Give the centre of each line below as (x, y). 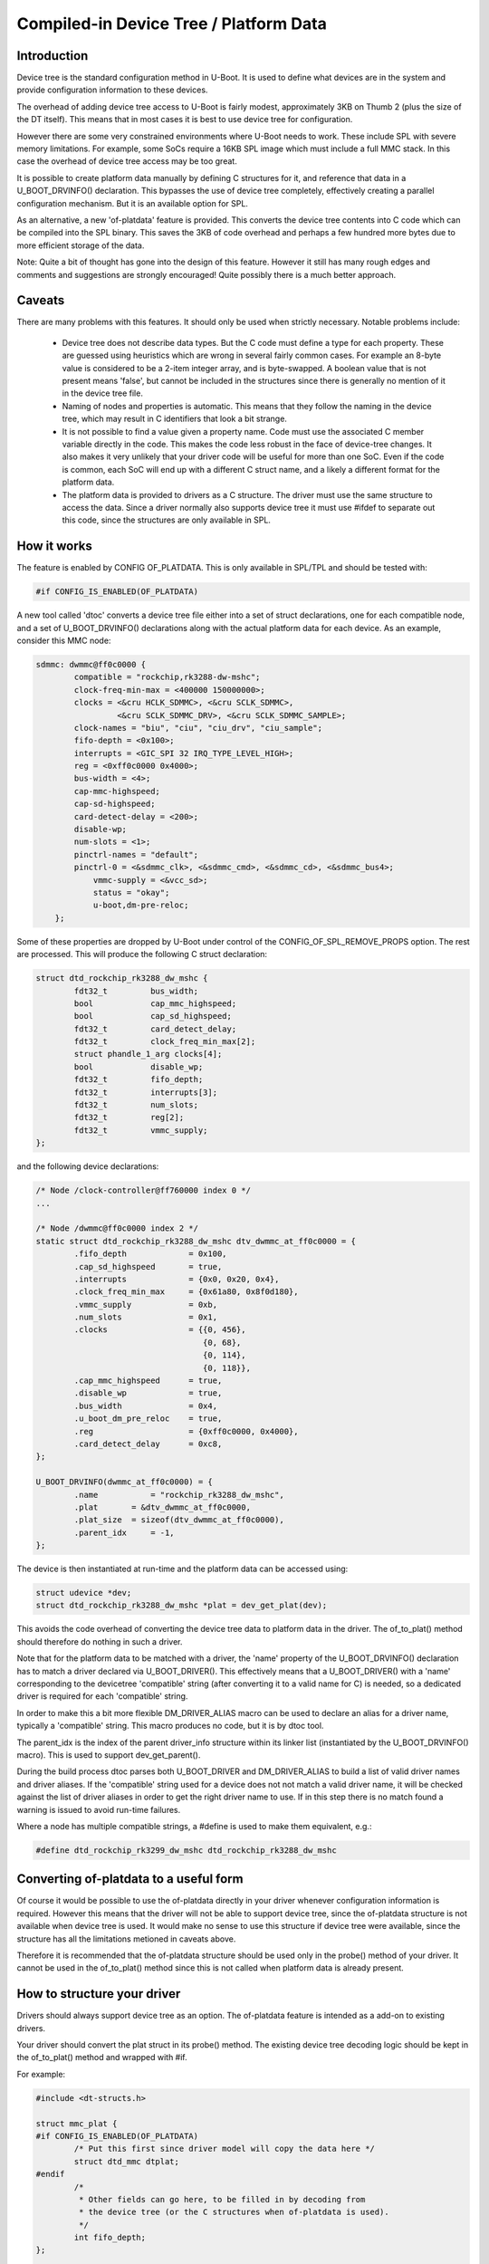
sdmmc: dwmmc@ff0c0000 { (91, 664)
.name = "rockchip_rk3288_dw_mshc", (179, 1495)
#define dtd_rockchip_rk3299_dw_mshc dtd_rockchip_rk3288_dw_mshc (186, 1850)
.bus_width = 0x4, (145, 1405)
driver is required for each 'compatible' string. (102, 1696)
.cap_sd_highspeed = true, (148, 1266)
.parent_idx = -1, (125, 1532)
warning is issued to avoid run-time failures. (99, 1809)
